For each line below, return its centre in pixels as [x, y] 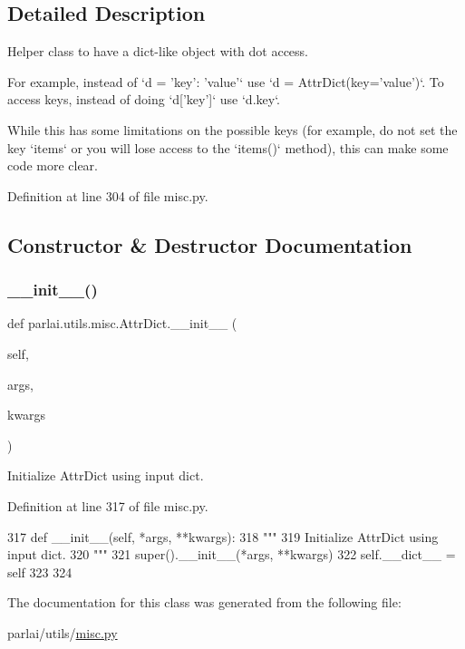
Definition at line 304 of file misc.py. [108, 195]
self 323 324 [40, 572]
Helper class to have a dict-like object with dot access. [158, 51]
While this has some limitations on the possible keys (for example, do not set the [232, 129]
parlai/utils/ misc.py [63, 632]
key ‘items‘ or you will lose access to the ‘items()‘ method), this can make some [228, 147]
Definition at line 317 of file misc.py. [108, 505]
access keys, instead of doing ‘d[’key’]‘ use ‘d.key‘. [144, 99]
